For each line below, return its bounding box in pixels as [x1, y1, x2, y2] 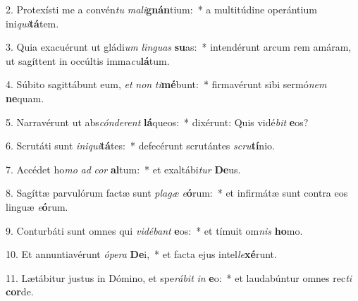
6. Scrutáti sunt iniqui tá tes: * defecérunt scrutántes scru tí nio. [6, 138, 275, 153]
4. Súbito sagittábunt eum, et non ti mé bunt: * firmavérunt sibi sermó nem [6, 77, 327, 92]
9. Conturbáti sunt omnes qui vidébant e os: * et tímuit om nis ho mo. [6, 223, 303, 238]
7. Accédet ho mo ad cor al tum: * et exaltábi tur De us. [6, 161, 241, 176]
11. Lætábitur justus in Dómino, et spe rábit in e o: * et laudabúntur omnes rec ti [6, 270, 352, 285]
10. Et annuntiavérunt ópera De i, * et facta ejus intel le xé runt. [6, 247, 277, 262]
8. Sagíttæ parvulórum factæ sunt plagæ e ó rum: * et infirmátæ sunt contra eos [6, 185, 348, 200]
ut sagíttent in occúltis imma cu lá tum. [6, 53, 170, 68]
